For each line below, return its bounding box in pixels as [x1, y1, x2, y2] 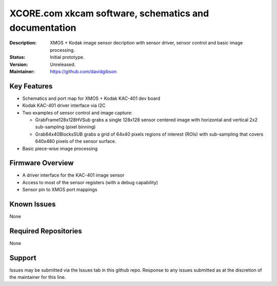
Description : [9, 40, 37, 46]
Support [9, 253, 36, 262]
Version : [9, 61, 28, 68]
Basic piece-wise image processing [22, 145, 98, 151]
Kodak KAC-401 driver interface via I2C [22, 102, 106, 108]
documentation [9, 22, 76, 33]
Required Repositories [9, 227, 82, 235]
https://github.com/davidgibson [50, 68, 117, 74]
